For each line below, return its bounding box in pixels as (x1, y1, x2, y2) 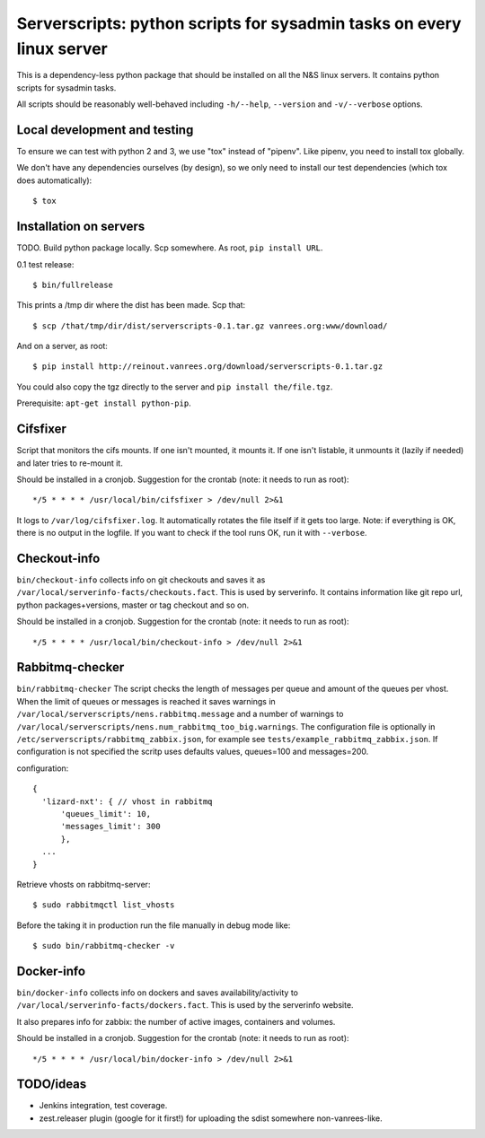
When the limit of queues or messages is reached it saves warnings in (16, 696, 276, 706)
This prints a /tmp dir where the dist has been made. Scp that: (16, 300, 246, 311)
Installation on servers (16, 219, 145, 234)
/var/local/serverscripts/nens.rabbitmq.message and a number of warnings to (16, 709, 344, 720)
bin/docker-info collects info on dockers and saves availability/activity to (16, 987, 298, 998)
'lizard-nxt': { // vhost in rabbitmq (41, 796, 213, 807)
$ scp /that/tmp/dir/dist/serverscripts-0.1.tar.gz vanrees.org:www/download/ (32, 320, 388, 331)
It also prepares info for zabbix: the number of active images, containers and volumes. (16, 1016, 336, 1027)
